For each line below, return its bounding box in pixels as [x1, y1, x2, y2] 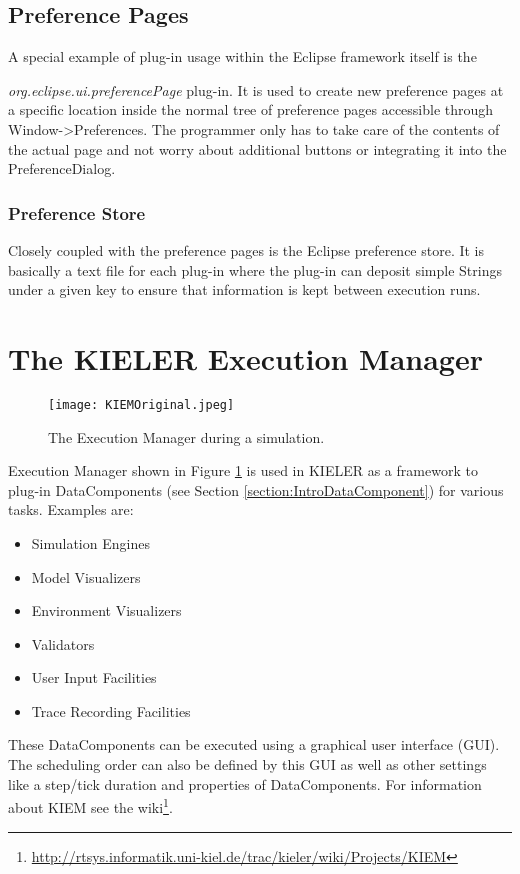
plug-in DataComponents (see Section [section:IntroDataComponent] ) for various [8, 479, 504, 500]
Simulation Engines [31, 532, 150, 553]
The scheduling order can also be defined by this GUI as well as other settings [8, 754, 487, 775]
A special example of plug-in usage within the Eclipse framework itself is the [8, 46, 477, 67]
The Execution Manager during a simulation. [48, 426, 325, 447]
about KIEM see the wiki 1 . [8, 794, 173, 817]
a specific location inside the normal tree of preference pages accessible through [8, 99, 494, 120]
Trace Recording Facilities [31, 700, 191, 721]
